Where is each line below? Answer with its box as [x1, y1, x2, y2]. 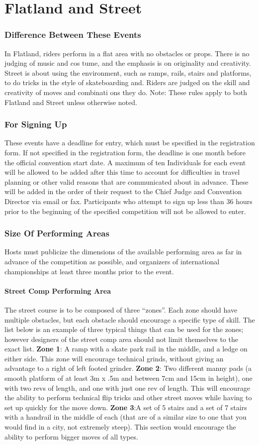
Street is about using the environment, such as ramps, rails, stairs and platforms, [4, 67, 252, 78]
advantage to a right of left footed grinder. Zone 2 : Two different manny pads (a [4, 363, 252, 373]
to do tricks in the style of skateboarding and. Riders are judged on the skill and [4, 77, 250, 88]
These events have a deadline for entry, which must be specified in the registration [4, 137, 255, 148]
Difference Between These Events [4, 28, 141, 41]
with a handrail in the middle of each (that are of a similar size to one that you [4, 412, 247, 422]
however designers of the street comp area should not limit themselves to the [4, 334, 238, 344]
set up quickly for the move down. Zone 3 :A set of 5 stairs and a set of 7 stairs [4, 402, 247, 412]
